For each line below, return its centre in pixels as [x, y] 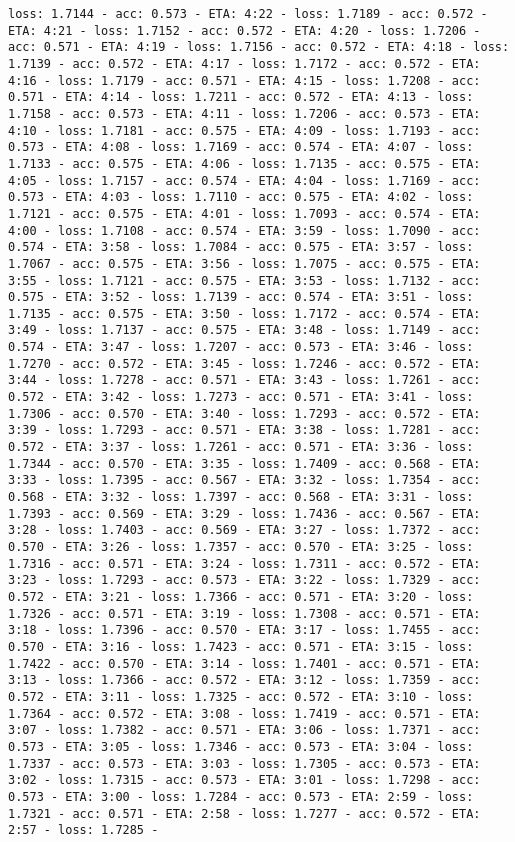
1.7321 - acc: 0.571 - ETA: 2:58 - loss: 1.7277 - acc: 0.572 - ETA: [244, 813]
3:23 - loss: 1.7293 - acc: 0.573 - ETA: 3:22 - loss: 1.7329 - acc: [244, 580]
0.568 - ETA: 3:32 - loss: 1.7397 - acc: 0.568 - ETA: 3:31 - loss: [241, 497]
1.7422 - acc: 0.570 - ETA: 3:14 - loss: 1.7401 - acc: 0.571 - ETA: [244, 663]
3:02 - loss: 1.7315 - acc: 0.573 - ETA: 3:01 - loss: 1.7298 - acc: [244, 780]
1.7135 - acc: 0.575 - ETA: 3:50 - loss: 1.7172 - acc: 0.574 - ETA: [244, 313]
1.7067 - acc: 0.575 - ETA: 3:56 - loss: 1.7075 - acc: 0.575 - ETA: [244, 263]
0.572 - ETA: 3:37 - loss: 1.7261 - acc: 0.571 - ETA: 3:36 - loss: [241, 447]
